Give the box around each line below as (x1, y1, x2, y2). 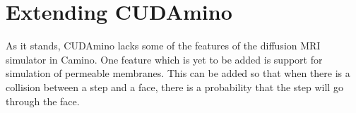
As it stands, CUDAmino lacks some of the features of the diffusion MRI (6, 38, 321, 53)
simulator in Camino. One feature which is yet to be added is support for (6, 52, 323, 66)
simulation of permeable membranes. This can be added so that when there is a (6, 66, 350, 81)
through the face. (6, 93, 80, 108)
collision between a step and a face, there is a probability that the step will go (6, 79, 343, 94)
